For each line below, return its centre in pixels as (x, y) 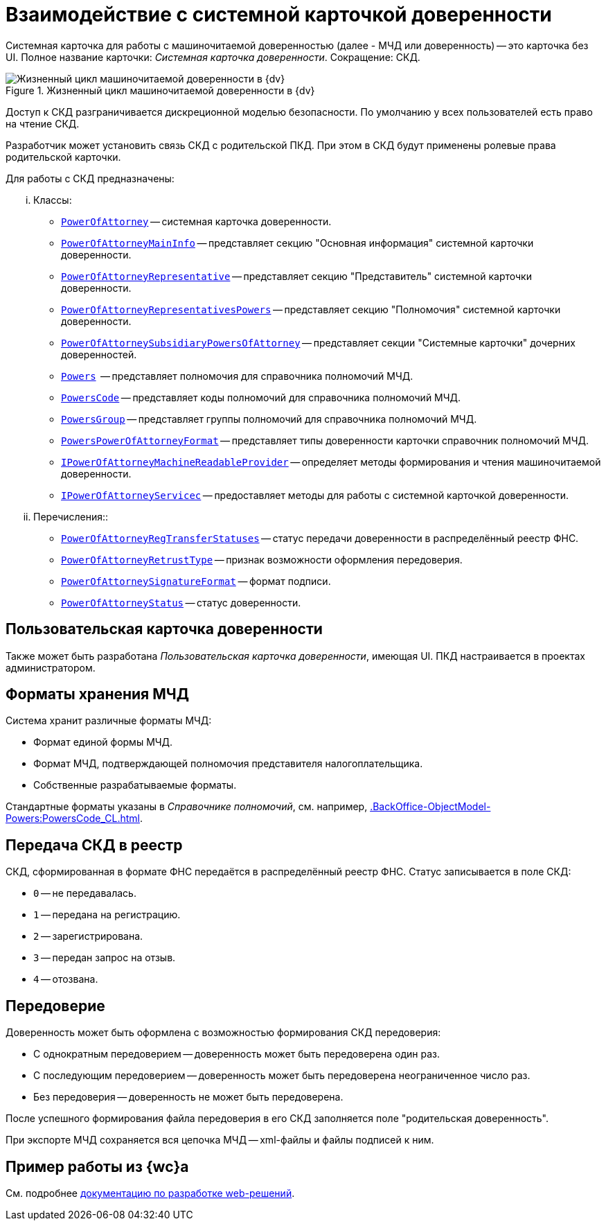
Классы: (53, 200)
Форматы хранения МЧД (97, 694)
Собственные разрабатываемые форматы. (135, 785)
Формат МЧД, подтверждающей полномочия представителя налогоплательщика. (228, 764)
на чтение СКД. (43, 123)
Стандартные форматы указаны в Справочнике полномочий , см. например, (187, 807)
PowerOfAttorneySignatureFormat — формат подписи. (196, 581)
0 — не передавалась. (85, 893)
